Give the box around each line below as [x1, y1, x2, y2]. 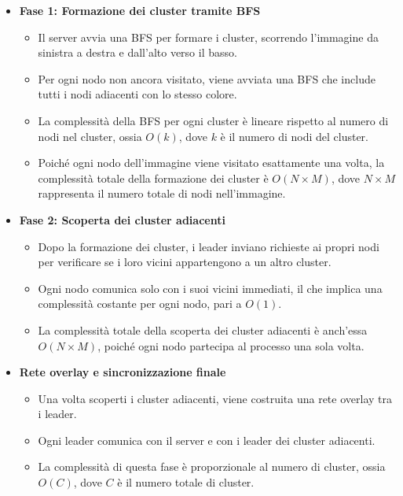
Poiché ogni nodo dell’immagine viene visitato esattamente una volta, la [38, 154, 385, 171]
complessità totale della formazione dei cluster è [38, 169, 269, 186]
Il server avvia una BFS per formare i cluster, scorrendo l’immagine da [38, 28, 379, 45]
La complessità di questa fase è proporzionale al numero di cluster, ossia [38, 458, 386, 475]
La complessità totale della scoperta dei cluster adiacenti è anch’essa [38, 321, 368, 338]
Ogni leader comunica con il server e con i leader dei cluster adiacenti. [38, 431, 376, 448]
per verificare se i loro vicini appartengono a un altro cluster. [38, 254, 332, 270]
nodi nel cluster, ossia [38, 128, 142, 144]
